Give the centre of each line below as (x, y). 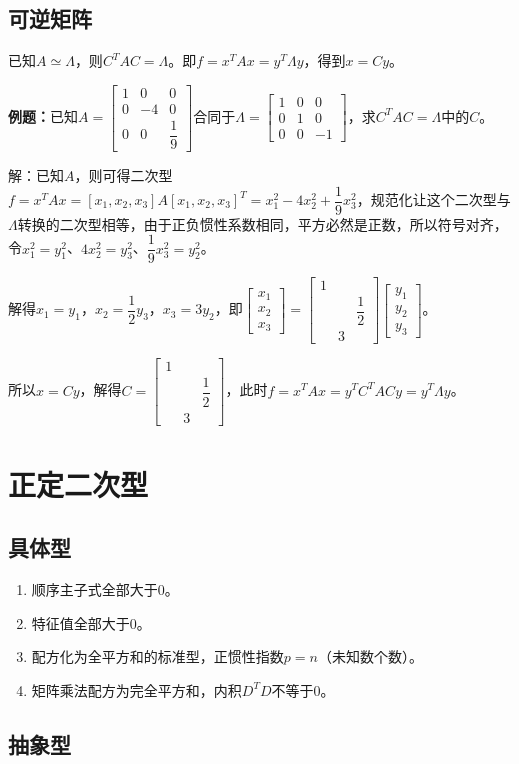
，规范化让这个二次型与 (433, 199)
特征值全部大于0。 (91, 622)
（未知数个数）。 (370, 656)
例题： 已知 (43, 115)
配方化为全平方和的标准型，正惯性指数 (157, 656)
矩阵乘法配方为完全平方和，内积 (136, 689)
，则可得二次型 (123, 174)
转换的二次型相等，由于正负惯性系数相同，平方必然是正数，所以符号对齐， (262, 223)
